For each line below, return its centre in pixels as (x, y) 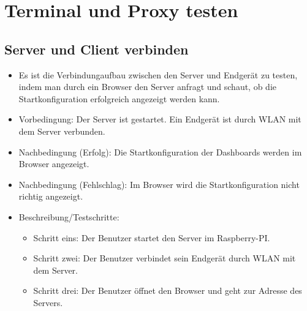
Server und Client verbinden (97, 49)
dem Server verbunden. (62, 131)
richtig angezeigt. (51, 196)
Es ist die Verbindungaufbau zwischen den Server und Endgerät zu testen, (158, 74)
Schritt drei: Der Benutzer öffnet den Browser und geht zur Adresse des (168, 290)
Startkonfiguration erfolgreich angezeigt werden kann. (119, 98)
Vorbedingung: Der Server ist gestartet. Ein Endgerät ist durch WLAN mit (160, 119)
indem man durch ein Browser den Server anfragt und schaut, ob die (148, 87)
